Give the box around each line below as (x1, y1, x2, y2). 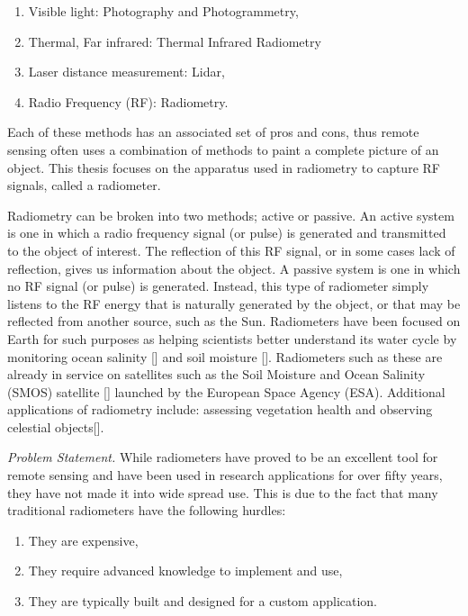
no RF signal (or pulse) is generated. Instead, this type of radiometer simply (7, 276, 429, 295)
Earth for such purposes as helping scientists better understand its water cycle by (7, 329, 457, 348)
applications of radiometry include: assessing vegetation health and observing (7, 400, 433, 419)
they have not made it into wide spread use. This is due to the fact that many (7, 483, 438, 502)
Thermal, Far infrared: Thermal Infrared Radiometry (28, 32, 321, 50)
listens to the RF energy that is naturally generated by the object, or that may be (7, 294, 461, 313)
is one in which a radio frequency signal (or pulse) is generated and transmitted (7, 223, 446, 242)
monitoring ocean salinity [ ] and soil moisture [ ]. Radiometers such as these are (7, 347, 443, 366)
